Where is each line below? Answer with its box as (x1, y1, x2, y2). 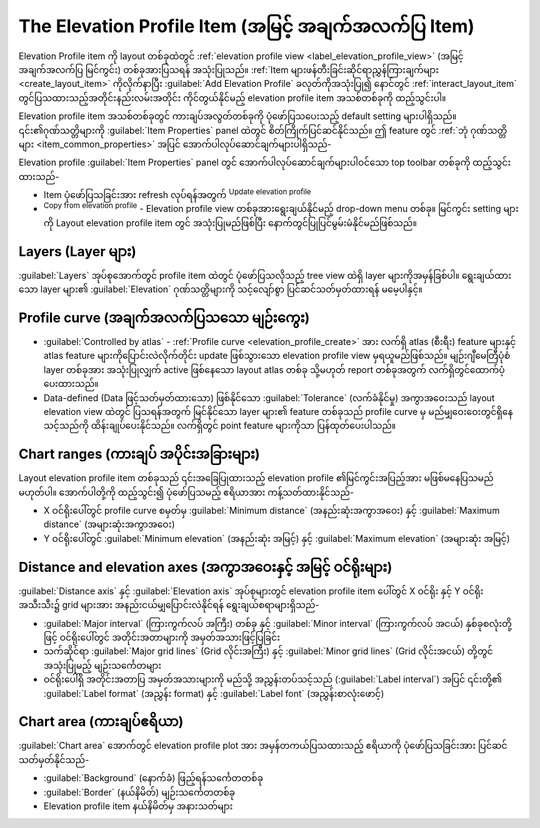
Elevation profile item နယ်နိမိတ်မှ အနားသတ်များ (43, 800, 234, 812)
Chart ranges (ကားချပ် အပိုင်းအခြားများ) (18, 446, 260, 463)
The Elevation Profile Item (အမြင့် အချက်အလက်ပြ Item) (18, 15, 475, 37)
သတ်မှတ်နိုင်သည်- (18, 753, 90, 765)
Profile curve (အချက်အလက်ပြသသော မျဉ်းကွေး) (18, 309, 310, 326)
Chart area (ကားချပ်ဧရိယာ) (18, 713, 184, 730)
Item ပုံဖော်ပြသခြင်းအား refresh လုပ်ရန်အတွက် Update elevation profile (43, 187, 312, 201)
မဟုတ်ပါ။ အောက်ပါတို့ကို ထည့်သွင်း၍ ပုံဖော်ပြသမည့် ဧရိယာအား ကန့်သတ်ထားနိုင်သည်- (18, 486, 355, 498)
